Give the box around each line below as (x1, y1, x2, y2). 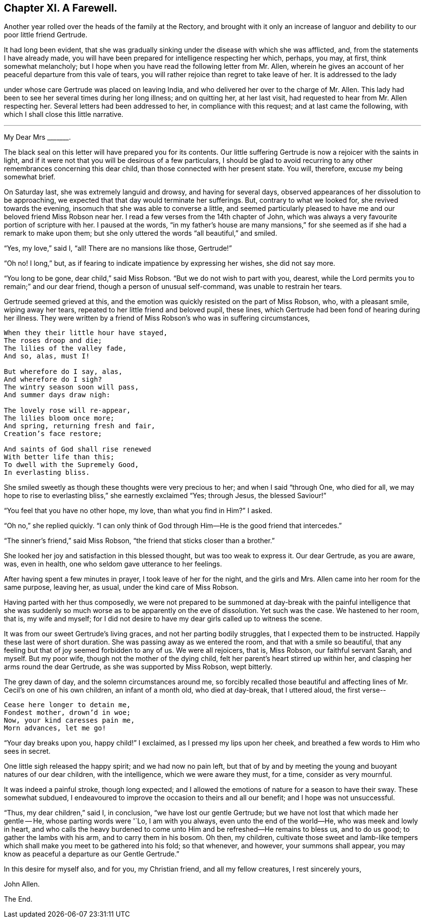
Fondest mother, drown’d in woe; (4, 709, 131, 717)
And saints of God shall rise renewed (4, 445, 151, 453)
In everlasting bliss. (4, 469, 90, 477)
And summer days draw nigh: (4, 391, 111, 399)
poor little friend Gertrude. (4, 31, 87, 39)
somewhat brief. (4, 173, 56, 181)
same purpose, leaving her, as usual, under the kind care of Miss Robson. (4, 583, 239, 592)
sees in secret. (4, 747, 51, 756)
